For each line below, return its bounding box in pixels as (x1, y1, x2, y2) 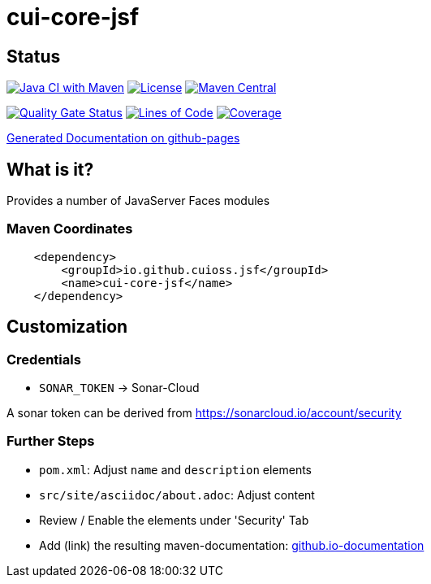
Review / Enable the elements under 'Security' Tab (39, 512, 309, 527)
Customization (6, 316, 128, 338)
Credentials (6, 351, 81, 368)
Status (6, 46, 61, 67)
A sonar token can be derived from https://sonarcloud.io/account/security (6, 405, 402, 420)
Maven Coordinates (6, 220, 133, 238)
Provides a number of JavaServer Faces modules (6, 194, 270, 208)
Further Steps (6, 433, 95, 450)
